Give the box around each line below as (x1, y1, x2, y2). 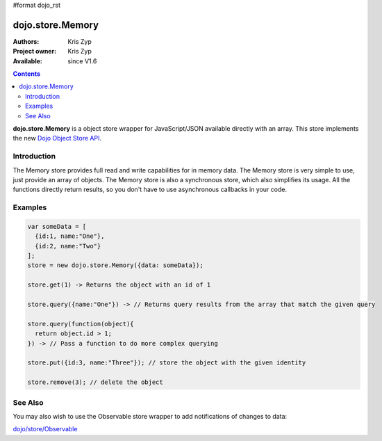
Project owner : (13, 47, 57, 56)
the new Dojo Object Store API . (13, 134, 102, 143)
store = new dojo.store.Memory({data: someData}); (27, 262, 204, 269)
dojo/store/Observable (13, 425, 78, 433)
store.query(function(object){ (27, 320, 135, 328)
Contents (13, 70, 41, 78)
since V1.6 (67, 56, 97, 65)
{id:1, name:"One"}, (35, 232, 105, 240)
